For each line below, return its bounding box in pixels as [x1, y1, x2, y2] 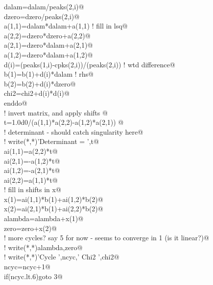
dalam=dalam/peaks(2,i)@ [4, 1, 84, 11]
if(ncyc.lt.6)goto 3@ [4, 271, 63, 281]
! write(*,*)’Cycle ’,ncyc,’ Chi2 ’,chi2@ [4, 252, 119, 262]
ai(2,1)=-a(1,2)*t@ [4, 155, 60, 166]
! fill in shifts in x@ [4, 184, 61, 195]
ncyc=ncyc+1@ [4, 261, 50, 272]
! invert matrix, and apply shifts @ [4, 107, 108, 117]
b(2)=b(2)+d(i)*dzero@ [4, 78, 76, 88]
